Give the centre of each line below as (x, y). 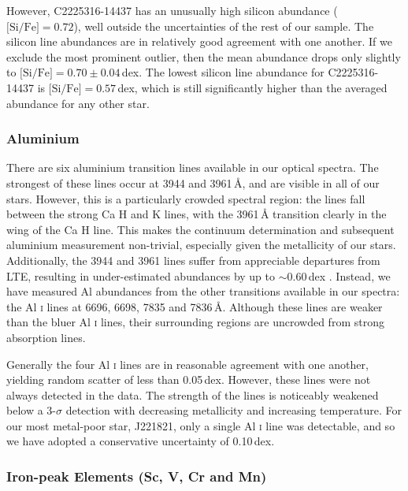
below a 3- (31, 410)
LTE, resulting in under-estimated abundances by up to (141, 275)
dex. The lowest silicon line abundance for (223, 72)
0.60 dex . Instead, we (339, 275)
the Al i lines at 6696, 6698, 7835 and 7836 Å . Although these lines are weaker (195, 306)
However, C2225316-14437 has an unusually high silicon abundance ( (172, 10)
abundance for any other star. (78, 103)
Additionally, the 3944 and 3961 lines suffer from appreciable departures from (193, 260)
